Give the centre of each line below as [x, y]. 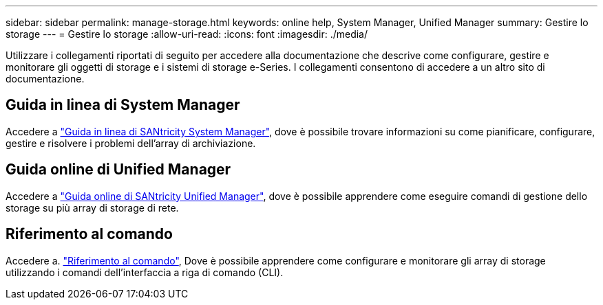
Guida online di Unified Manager [118, 170]
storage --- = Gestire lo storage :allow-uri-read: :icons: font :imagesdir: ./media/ [187, 34]
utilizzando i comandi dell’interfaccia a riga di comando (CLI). [145, 272]
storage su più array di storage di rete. [92, 207]
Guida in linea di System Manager [123, 105]
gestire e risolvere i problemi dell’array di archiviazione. [131, 143]
